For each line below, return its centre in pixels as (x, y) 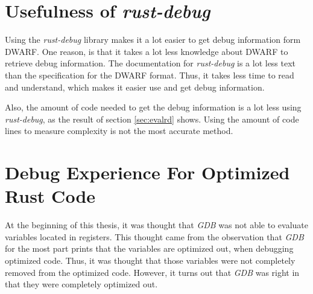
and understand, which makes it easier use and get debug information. (135, 87)
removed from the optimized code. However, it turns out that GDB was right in (152, 272)
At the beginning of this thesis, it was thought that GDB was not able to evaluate (156, 225)
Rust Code (50, 196)
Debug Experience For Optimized (147, 172)
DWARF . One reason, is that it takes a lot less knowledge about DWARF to (147, 51)
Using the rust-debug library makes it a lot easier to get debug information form (153, 40)
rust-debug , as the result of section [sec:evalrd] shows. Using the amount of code (152, 119)
